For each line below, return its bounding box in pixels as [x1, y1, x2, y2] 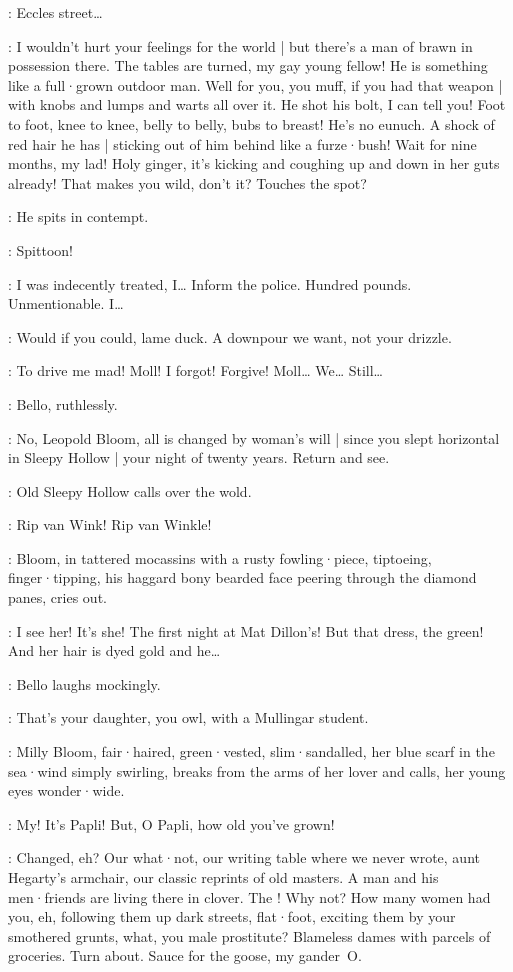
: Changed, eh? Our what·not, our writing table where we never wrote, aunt [8, 847, 480, 868]
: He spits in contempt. [8, 206, 149, 227]
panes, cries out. [8, 587, 107, 608]
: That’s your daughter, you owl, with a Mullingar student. [8, 707, 369, 728]
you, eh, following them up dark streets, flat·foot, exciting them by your [8, 906, 456, 927]
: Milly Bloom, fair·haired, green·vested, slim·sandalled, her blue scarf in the [8, 741, 495, 762]
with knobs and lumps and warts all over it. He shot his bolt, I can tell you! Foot [8, 94, 506, 115]
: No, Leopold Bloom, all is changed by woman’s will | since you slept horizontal [8, 427, 500, 448]
